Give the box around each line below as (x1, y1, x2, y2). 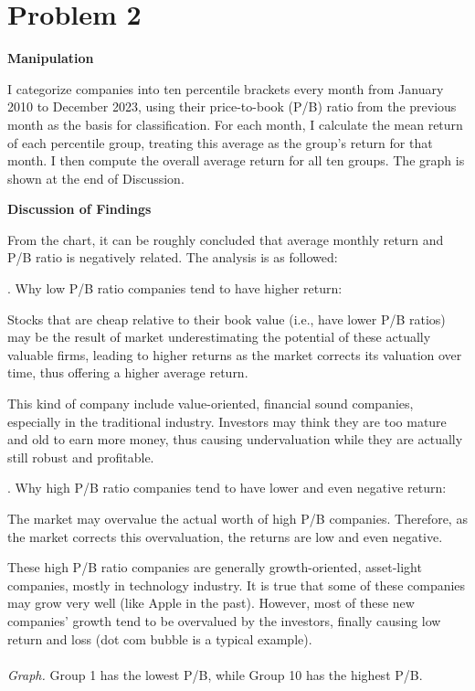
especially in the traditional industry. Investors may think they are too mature (7, 411, 447, 431)
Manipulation (7, 48, 94, 68)
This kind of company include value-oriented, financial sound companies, (7, 394, 414, 413)
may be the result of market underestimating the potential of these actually (7, 327, 431, 346)
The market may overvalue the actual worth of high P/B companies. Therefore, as (7, 509, 468, 527)
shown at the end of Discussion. (7, 168, 185, 187)
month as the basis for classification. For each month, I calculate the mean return (7, 114, 463, 133)
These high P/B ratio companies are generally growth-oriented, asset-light (7, 558, 422, 577)
